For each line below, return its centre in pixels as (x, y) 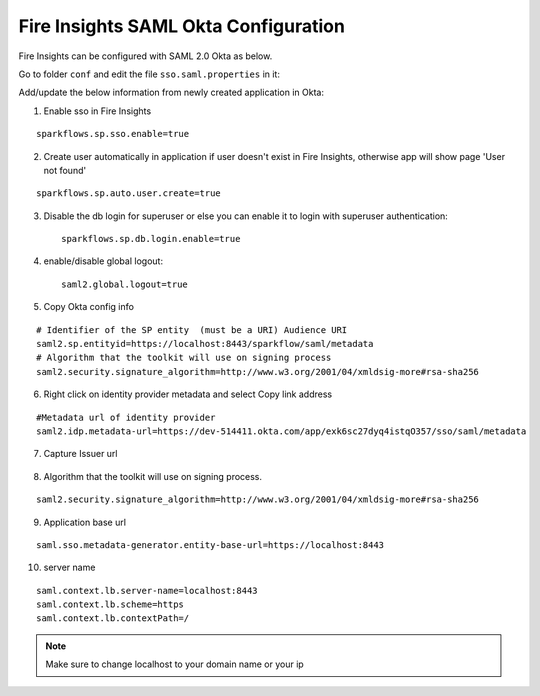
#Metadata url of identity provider (126, 417)
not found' (65, 170)
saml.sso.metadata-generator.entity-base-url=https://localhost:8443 (210, 544)
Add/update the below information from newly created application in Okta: (171, 92)
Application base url (85, 522)
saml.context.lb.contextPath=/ (113, 618)
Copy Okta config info (89, 307)
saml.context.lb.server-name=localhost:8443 (147, 590)
